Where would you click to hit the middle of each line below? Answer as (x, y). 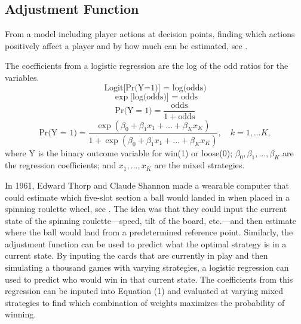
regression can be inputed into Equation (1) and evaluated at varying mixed (144, 291)
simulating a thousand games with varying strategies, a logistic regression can (147, 267)
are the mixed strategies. (199, 165)
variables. (22, 77)
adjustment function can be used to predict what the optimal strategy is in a (146, 243)
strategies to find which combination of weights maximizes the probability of (145, 302)
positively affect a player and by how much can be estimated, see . (126, 45)
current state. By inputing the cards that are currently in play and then (136, 255)
